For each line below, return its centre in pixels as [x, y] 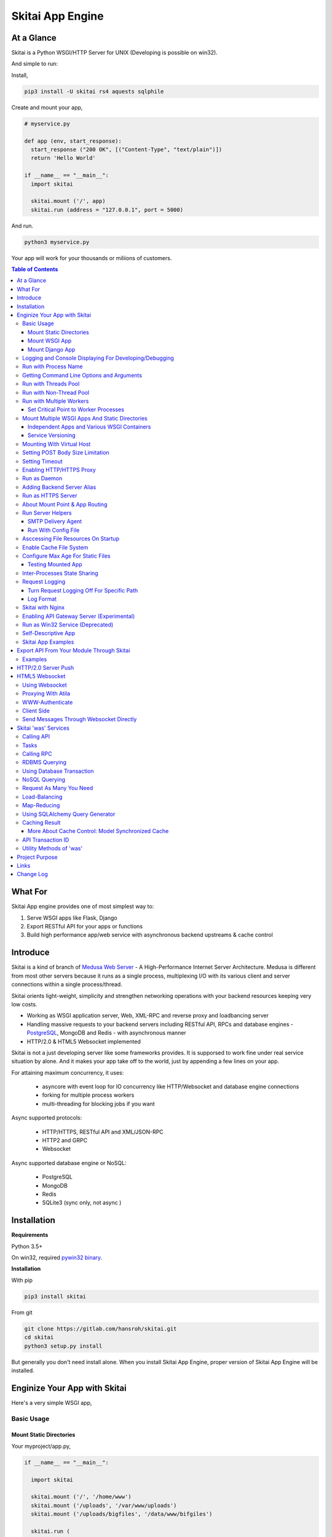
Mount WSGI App [50, 341]
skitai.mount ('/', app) [68, 201]
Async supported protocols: [47, 1118]
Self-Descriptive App [49, 633]
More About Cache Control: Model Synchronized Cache [98, 831]
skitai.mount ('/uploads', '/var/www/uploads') [104, 1505]
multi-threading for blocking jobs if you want [98, 1104]
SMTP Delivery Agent [55, 521]
